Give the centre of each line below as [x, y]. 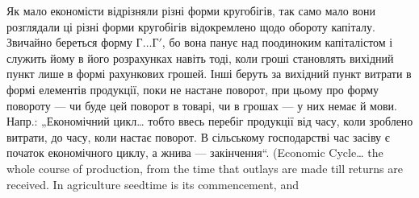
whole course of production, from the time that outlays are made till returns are [205, 168]
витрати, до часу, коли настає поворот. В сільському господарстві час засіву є [198, 136]
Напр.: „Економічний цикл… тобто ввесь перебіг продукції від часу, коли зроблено [210, 121]
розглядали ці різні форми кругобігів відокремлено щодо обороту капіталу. [191, 26]
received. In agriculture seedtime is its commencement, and [153, 184]
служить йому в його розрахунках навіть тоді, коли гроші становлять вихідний [200, 58]
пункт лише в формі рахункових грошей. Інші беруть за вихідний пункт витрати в [209, 74]
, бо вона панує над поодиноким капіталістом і [277, 42]
